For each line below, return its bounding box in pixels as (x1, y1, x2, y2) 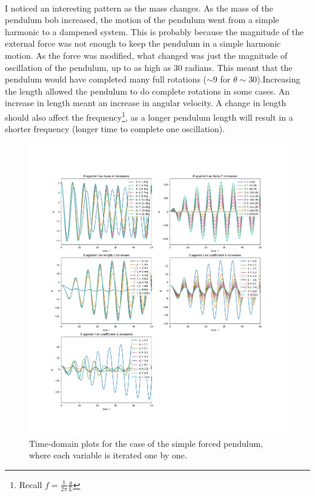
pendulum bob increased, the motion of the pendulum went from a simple (5, 13, 279, 26)
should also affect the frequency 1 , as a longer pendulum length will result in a (5, 109, 293, 123)
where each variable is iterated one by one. (29, 449, 187, 461)
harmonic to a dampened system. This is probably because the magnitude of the (5, 25, 304, 38)
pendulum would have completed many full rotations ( (5, 73, 207, 85)
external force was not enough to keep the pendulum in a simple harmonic (5, 37, 281, 50)
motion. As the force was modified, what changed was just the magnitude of (5, 49, 288, 61)
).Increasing (257, 73, 300, 85)
